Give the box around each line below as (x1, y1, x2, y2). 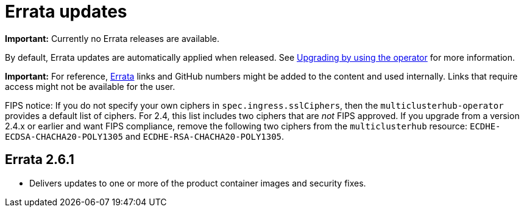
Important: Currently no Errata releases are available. (5, 33, 220, 44)
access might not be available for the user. (5, 81, 175, 92)
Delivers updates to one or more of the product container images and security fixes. (29, 177, 366, 188)
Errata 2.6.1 (5, 152, 74, 168)
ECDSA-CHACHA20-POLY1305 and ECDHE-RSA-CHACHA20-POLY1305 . (5, 131, 285, 142)
